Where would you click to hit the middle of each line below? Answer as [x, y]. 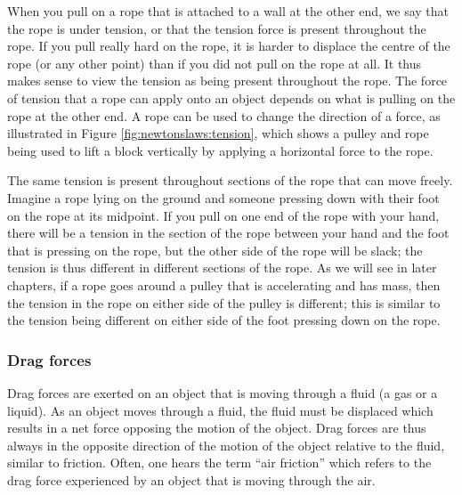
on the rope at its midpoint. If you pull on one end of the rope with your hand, [223, 215]
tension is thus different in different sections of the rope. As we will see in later [222, 268]
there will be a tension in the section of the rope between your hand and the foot [228, 233]
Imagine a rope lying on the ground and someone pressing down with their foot [223, 197]
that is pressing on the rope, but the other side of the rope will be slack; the [215, 250]
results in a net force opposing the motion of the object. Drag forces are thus [217, 428]
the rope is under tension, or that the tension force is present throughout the [217, 28]
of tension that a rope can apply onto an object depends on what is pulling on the [231, 97]
